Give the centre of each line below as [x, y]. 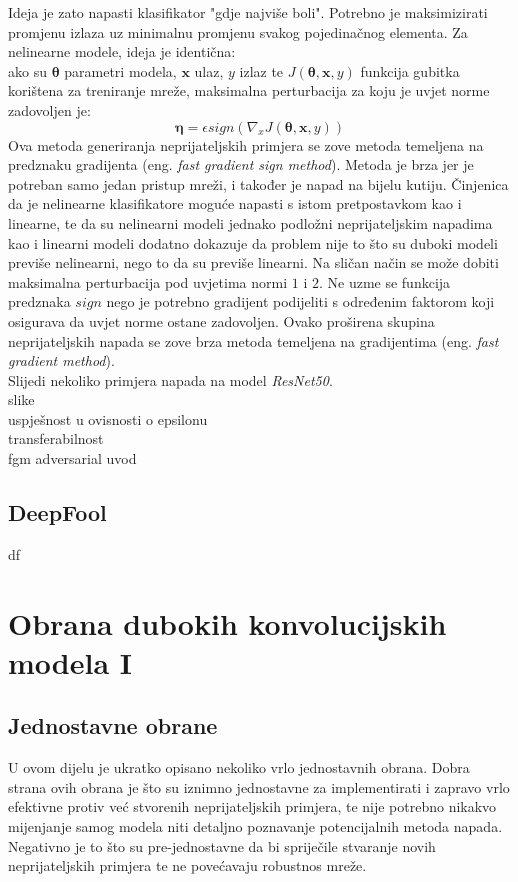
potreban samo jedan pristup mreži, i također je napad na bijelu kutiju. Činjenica [258, 183]
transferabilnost [56, 438]
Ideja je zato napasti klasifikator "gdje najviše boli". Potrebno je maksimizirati [248, 12]
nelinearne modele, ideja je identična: [122, 51]
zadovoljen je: [49, 109]
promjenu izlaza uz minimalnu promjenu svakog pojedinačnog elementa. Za [238, 31]
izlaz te [261, 70]
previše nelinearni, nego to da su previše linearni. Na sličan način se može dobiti [253, 262]
